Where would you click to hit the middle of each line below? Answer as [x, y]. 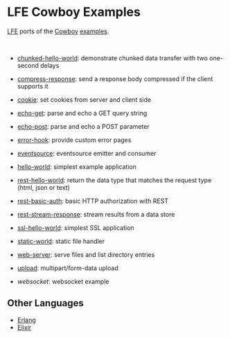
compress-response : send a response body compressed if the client [115, 79]
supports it [33, 86]
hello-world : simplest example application [77, 166]
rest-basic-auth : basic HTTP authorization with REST [92, 201]
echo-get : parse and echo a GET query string [82, 113]
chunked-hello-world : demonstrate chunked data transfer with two [112, 58]
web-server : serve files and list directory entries [86, 254]
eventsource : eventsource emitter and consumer [87, 153]
